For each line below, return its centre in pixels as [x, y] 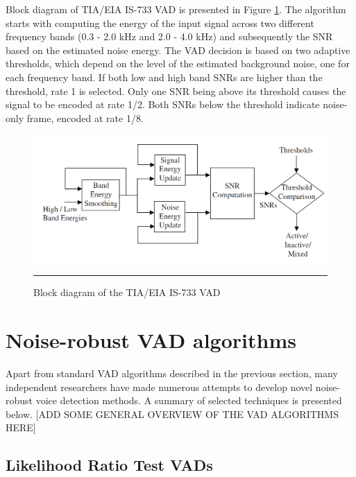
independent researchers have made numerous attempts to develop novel [159, 387]
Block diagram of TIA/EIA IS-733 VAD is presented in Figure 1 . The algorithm [176, 9]
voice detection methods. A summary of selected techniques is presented [189, 400]
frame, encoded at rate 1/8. [85, 118]
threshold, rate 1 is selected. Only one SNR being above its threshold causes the [176, 90]
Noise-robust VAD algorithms [151, 339]
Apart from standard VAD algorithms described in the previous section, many [172, 373]
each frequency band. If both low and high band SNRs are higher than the [164, 77]
